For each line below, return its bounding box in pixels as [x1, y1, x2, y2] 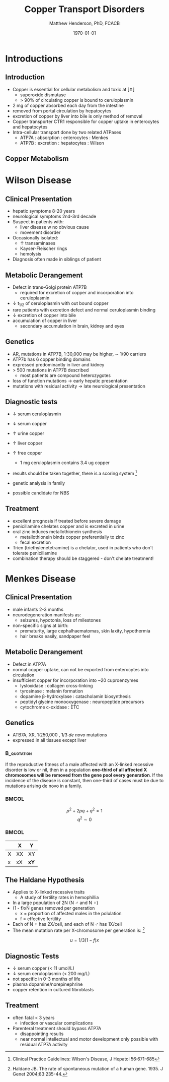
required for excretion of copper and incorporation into [20, 289, 134, 295]
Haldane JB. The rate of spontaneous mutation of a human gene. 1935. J [12, 1065, 163, 1071]
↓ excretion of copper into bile [12, 312, 76, 318]
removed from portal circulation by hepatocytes [12, 107, 112, 114]
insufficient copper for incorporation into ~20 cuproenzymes [12, 677, 138, 683]
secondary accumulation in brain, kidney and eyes [20, 323, 125, 329]
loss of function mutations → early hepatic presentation [12, 377, 128, 384]
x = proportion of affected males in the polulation [20, 911, 122, 917]
